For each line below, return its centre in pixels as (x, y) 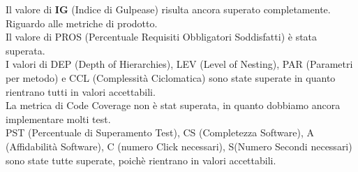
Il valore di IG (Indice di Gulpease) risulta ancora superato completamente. (168, 9)
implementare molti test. (58, 119)
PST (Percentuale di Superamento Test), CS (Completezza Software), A (160, 132)
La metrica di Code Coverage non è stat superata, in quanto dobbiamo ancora (173, 105)
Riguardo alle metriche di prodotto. (82, 23)
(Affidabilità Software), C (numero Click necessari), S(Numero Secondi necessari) (179, 146)
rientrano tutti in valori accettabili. (81, 91)
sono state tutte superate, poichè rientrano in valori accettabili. (141, 160)
